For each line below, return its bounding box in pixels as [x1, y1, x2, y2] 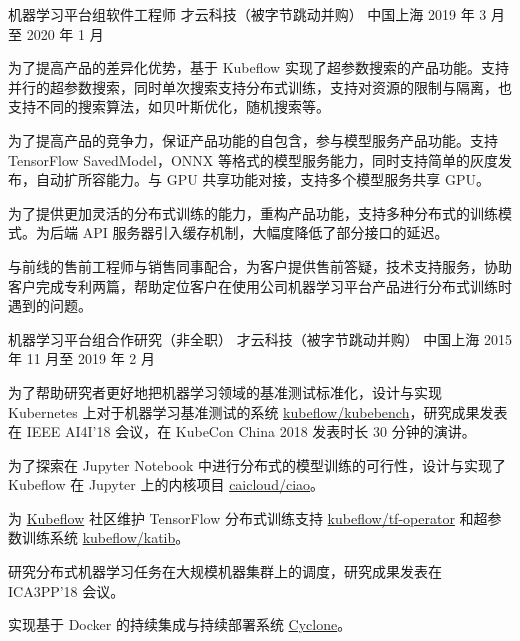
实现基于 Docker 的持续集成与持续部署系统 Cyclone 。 [8, 614, 352, 635]
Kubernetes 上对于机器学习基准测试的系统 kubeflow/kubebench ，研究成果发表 [8, 401, 508, 422]
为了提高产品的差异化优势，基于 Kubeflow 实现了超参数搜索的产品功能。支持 [8, 57, 509, 78]
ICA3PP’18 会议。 [8, 580, 125, 601]
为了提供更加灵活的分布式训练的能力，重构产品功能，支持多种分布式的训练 [8, 202, 498, 223]
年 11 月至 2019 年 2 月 [8, 348, 155, 369]
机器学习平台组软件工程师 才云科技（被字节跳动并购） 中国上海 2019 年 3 [8, 4, 487, 24]
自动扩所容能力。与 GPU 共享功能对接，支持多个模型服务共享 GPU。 [35, 169, 491, 190]
